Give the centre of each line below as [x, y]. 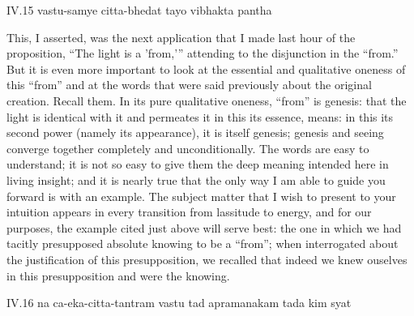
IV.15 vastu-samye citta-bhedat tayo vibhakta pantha [139, 10]
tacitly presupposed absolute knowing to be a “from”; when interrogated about [203, 243]
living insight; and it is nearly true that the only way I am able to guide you [196, 179]
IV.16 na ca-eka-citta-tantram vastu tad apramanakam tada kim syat [179, 303]
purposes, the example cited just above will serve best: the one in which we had [204, 227]
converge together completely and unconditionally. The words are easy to [188, 148]
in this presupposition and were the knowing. [118, 275]
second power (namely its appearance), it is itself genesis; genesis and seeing [195, 132]
